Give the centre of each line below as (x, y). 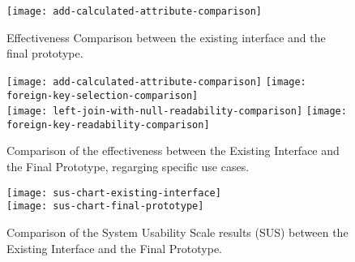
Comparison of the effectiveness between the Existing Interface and (173, 150)
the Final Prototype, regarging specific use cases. (128, 167)
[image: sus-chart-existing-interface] (114, 193)
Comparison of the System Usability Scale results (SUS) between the (177, 232)
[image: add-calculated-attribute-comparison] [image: (156, 82)
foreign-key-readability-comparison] (108, 125)
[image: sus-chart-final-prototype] (105, 206)
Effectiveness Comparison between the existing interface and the (166, 37)
